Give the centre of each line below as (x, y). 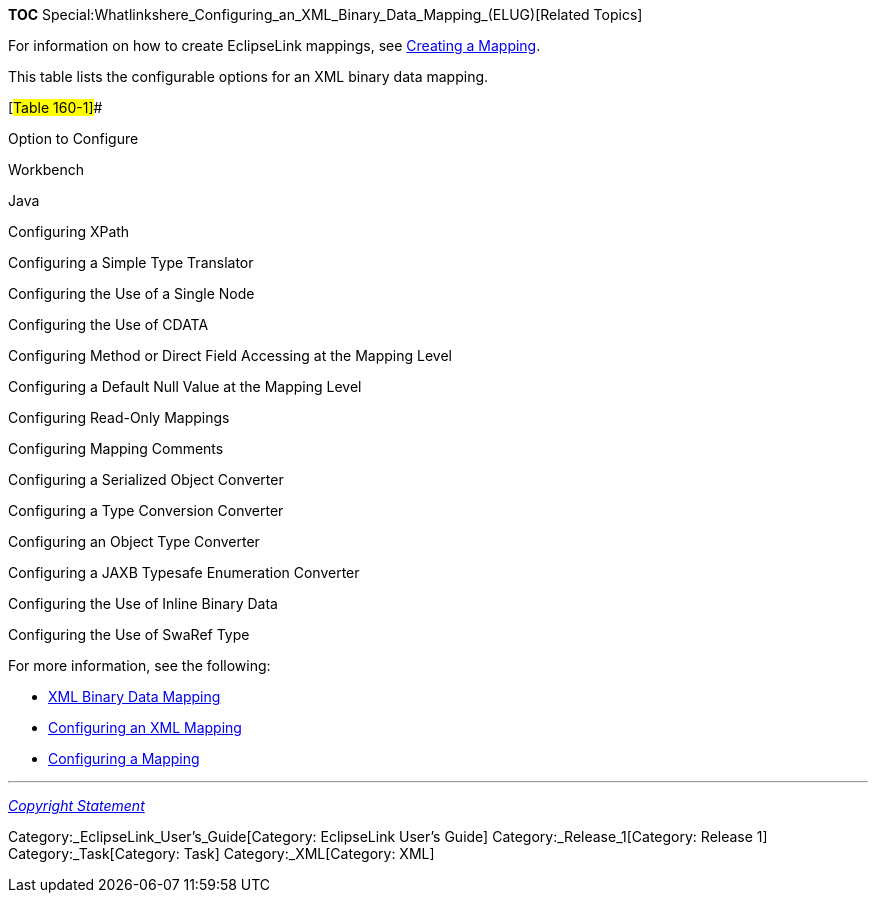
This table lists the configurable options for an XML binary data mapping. (248, 76)
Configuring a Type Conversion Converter (146, 510)
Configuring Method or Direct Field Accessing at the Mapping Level (230, 355)
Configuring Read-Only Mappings (119, 417)
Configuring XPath (69, 231)
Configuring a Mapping (124, 758)
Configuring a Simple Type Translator (131, 262)
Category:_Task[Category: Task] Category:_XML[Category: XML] (221, 853)
